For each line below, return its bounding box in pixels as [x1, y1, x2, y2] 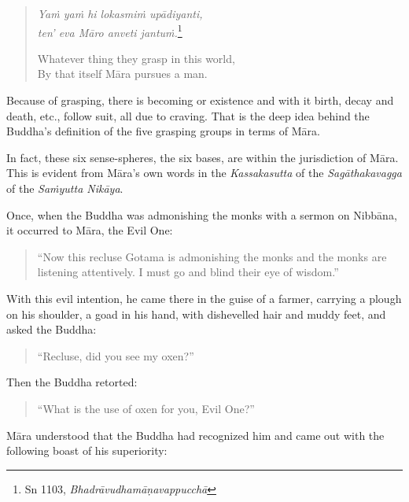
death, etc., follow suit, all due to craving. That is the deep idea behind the [6, 107, 370, 124]
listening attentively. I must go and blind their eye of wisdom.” [37, 264, 339, 280]
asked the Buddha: [6, 321, 97, 338]
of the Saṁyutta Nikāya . [6, 180, 123, 196]
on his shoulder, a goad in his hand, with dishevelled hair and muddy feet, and [6, 305, 386, 322]
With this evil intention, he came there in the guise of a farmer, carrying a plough [6, 290, 402, 306]
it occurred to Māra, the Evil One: [6, 222, 173, 238]
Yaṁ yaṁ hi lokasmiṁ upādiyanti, [37, 6, 203, 21]
